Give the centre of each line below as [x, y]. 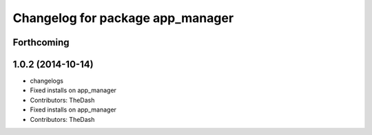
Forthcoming [41, 42]
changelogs [46, 81]
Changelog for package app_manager [123, 18]
